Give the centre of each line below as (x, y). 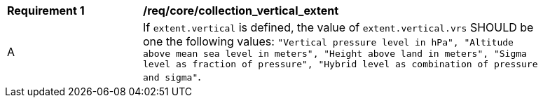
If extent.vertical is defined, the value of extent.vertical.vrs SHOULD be (338, 27)
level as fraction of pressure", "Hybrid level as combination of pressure (341, 64)
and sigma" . (172, 76)
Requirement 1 (46, 11)
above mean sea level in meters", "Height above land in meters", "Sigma (335, 54)
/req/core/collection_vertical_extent (241, 11)
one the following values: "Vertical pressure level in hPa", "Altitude (328, 41)
